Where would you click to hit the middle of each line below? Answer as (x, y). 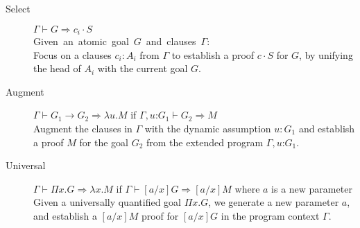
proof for (160, 215)
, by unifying (326, 54)
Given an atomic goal (81, 41)
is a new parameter (312, 188)
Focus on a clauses (72, 54)
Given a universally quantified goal (107, 202)
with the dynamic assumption (208, 129)
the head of (57, 68)
